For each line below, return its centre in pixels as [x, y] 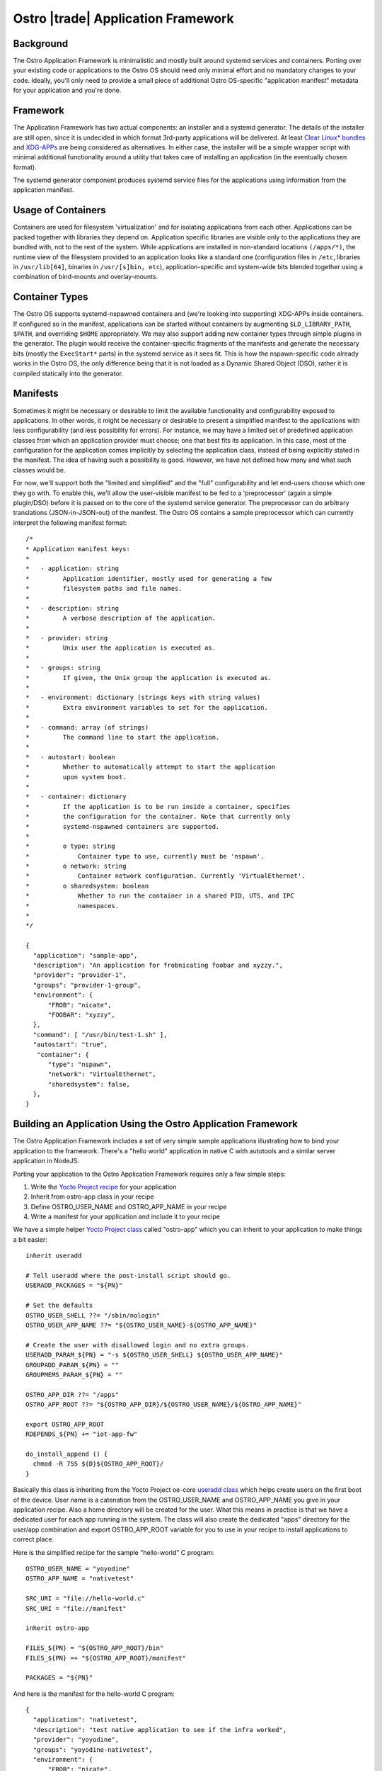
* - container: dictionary [76, 797]
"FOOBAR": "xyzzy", [82, 1014]
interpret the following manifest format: [70, 522]
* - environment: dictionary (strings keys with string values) [143, 697]
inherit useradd [54, 1256]
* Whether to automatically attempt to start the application [151, 767]
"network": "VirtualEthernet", [102, 1074]
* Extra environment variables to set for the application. [147, 707]
